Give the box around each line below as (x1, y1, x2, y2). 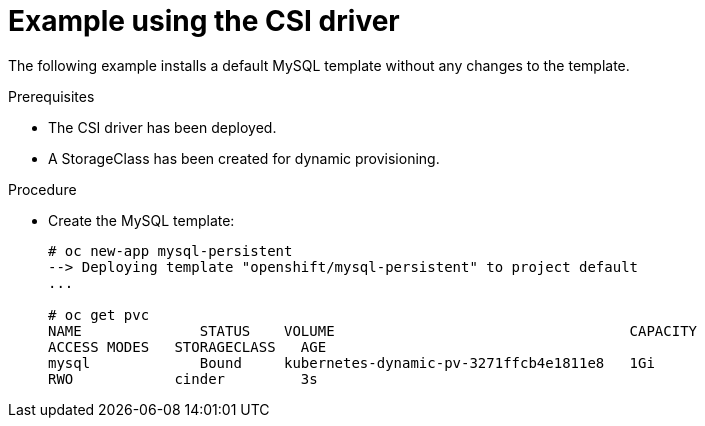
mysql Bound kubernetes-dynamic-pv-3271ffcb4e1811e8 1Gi (48, 354, 655, 371)
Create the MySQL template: (48, 211, 235, 229)
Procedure (8, 180, 77, 198)
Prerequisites (8, 87, 95, 105)
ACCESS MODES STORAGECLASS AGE (48, 338, 327, 355)
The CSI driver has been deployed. (48, 118, 277, 136)
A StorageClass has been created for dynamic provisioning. (48, 149, 440, 167)
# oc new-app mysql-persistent (48, 242, 293, 259)
